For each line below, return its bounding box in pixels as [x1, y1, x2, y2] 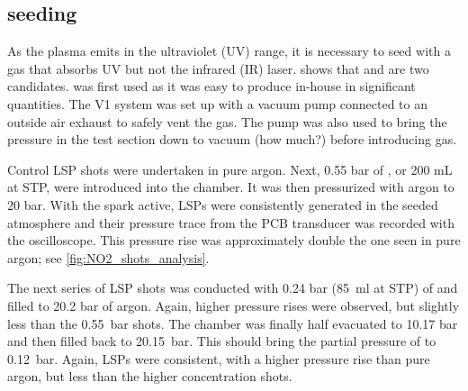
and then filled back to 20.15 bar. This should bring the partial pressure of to [7, 332, 436, 350]
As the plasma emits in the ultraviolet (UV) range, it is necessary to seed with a [7, 41, 451, 60]
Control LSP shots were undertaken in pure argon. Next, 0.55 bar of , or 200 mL [7, 159, 453, 178]
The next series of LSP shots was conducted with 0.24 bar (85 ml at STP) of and [7, 278, 458, 297]
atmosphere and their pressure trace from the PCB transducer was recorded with [7, 213, 454, 232]
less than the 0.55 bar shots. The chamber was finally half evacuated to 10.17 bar [7, 314, 458, 332]
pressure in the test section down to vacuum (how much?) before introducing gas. [7, 130, 457, 149]
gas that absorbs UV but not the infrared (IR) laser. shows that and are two [7, 59, 429, 77]
